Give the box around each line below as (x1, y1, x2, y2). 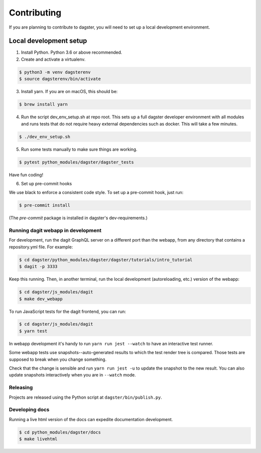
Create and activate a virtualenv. (21, 56, 86, 62)
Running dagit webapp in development (9, 227, 101, 234)
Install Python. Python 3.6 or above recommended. (21, 49, 123, 55)
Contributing (9, 7, 61, 18)
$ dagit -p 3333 (19, 264, 58, 269)
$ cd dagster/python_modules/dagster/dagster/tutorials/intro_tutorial (19, 257, 193, 262)
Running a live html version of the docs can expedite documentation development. (9, 416, 173, 422)
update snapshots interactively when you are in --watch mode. (9, 372, 136, 378)
